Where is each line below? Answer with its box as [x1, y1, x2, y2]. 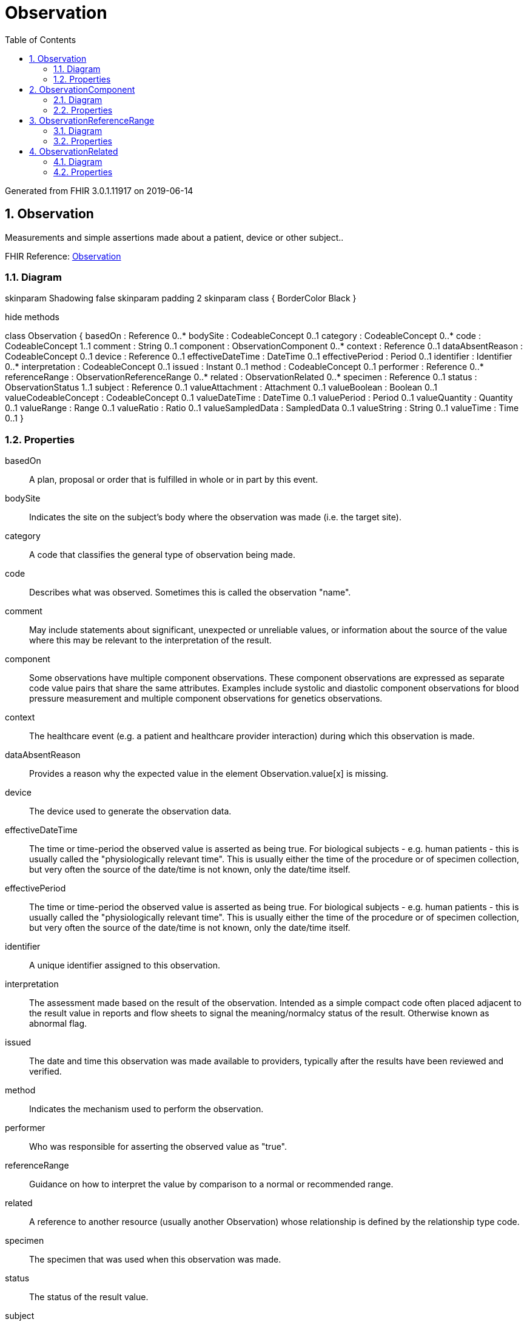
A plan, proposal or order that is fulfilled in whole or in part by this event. [29, 474, 318, 485]
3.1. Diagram [53, 125, 102, 136]
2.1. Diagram [53, 94, 102, 105]
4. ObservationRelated [29, 146, 118, 156]
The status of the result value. [29, 1292, 149, 1303]
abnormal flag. [29, 1018, 87, 1029]
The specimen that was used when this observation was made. [29, 1254, 281, 1265]
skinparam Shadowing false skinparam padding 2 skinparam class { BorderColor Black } [5, 293, 357, 304]
